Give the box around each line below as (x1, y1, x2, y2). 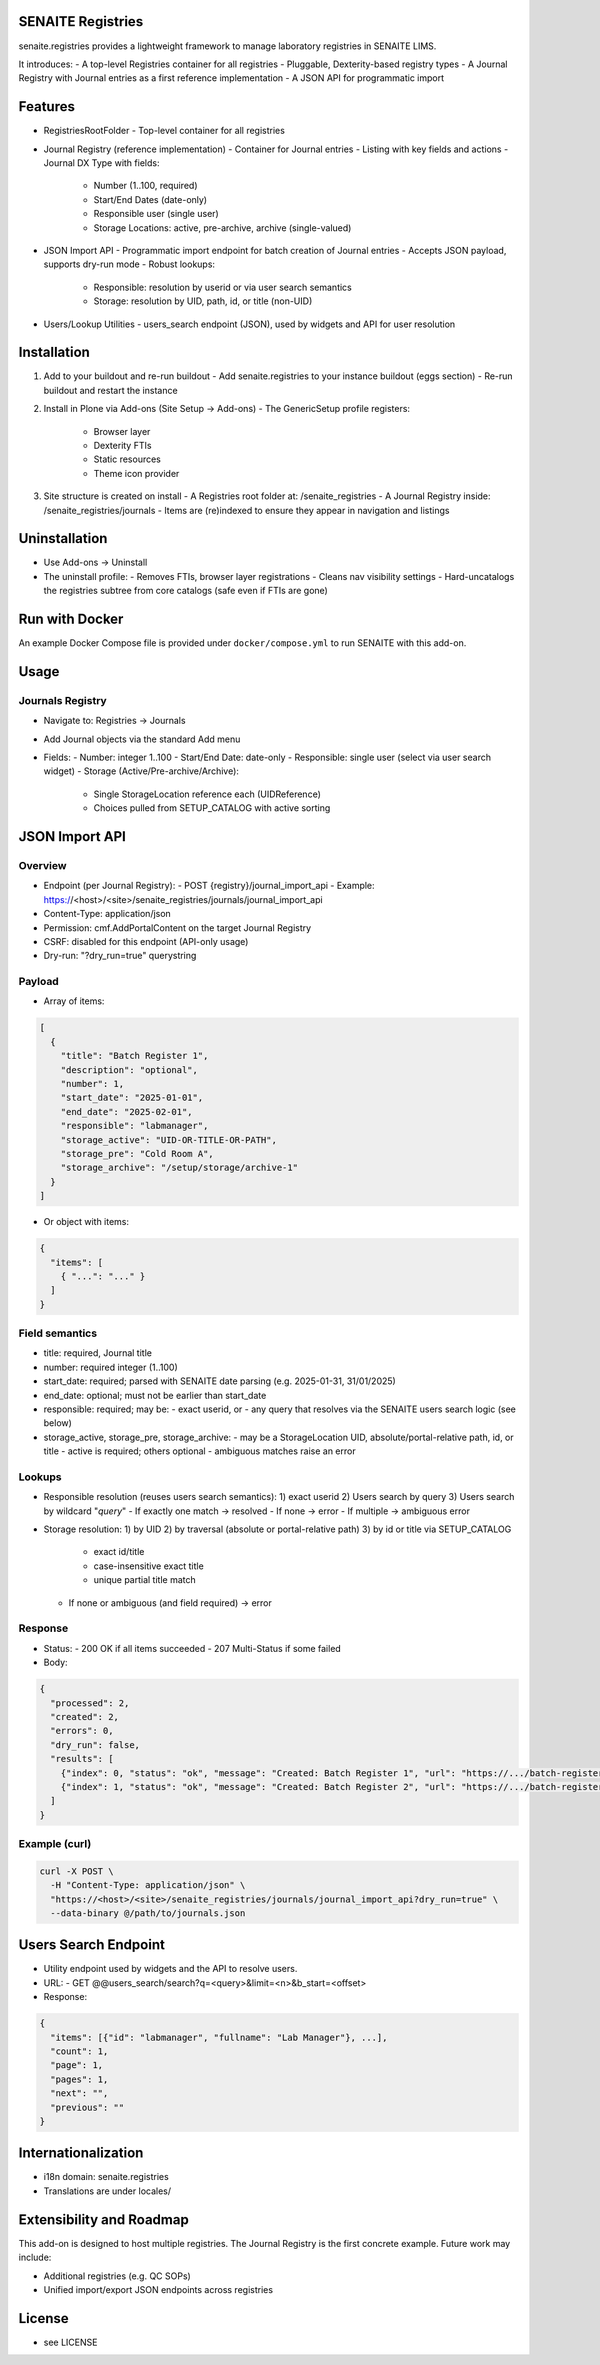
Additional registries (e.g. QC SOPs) (43, 2270, 192, 2282)
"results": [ (50, 1753, 114, 1765)
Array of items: (43, 995, 105, 1007)
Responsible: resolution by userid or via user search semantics (93, 281, 352, 293)
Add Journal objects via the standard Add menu (43, 733, 241, 745)
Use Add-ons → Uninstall (43, 556, 148, 569)
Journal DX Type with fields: (43, 156, 160, 169)
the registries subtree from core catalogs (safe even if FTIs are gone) (43, 585, 329, 597)
